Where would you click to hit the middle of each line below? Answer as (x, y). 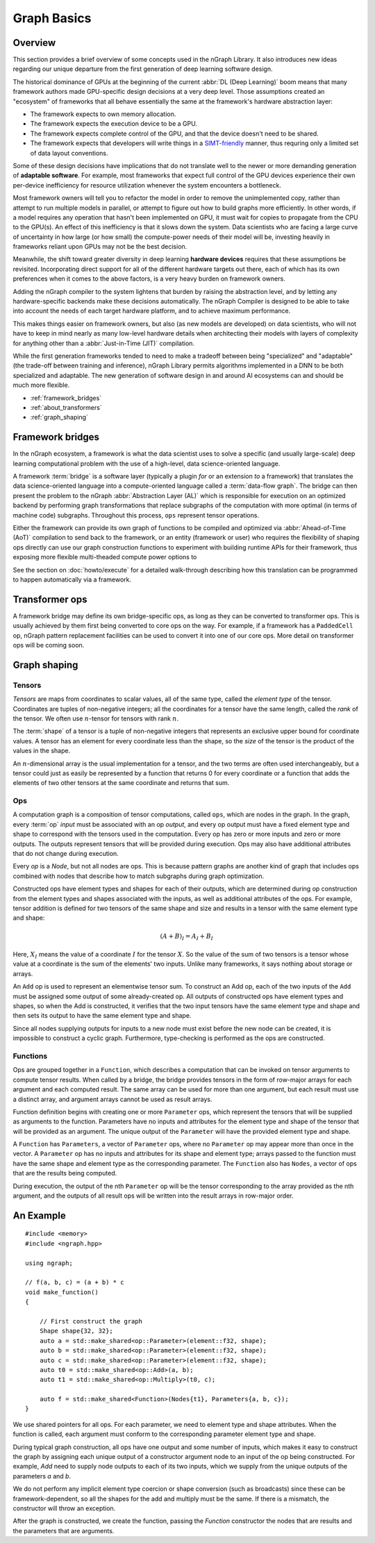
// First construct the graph (91, 1321)
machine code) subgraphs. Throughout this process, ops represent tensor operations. (136, 515)
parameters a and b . (42, 1476)
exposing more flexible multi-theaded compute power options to (105, 557)
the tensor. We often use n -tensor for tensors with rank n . (96, 718)
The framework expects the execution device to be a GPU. (114, 124)
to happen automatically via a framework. (72, 579)
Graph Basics (52, 18)
